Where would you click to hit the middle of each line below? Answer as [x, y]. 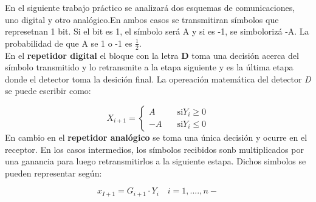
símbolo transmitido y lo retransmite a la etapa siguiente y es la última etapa [149, 67]
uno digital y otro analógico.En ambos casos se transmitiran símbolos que [142, 19]
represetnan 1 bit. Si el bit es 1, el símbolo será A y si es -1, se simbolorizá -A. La [157, 31]
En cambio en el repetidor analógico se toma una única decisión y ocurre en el [156, 137]
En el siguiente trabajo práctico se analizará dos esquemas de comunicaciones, [150, 7]
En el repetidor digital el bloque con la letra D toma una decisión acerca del [152, 55]
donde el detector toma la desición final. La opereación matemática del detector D [158, 79]
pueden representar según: [53, 173]
